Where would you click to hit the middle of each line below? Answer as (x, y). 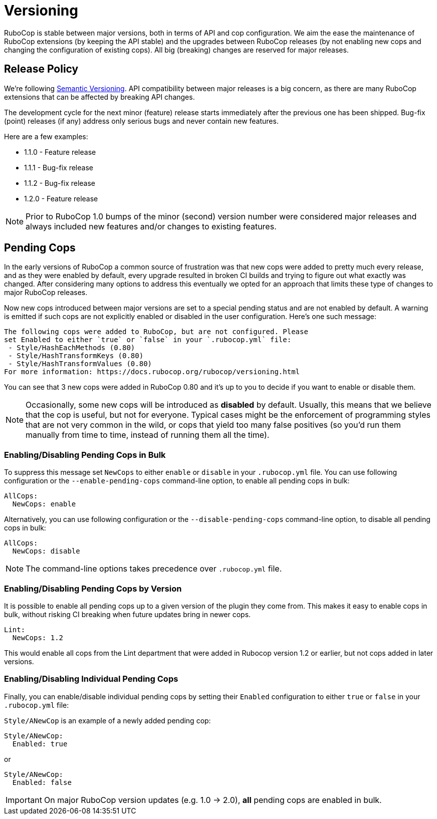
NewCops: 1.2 (38, 637)
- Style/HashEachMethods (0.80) (72, 348)
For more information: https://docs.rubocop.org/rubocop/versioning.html (152, 372)
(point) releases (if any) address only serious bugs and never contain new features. (141, 121)
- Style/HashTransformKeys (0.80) (76, 356)
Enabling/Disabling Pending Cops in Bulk (85, 455)
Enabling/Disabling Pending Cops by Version (93, 588)
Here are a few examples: (46, 136)
